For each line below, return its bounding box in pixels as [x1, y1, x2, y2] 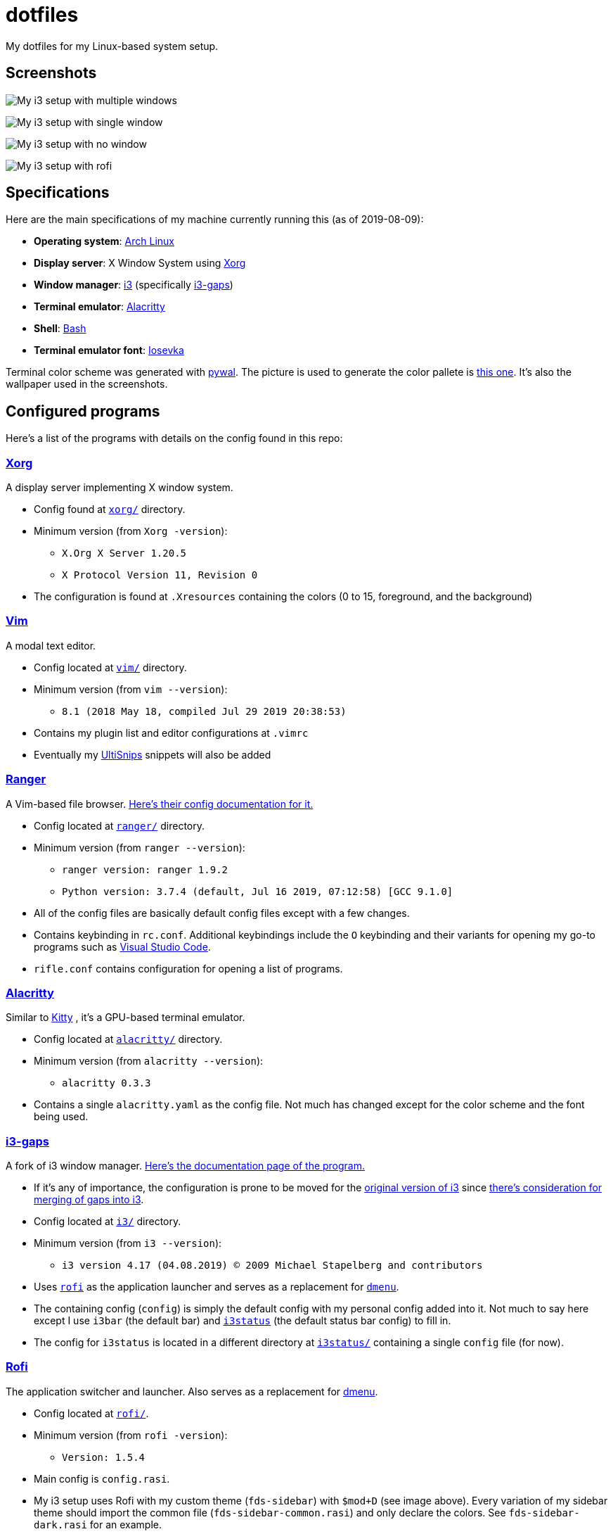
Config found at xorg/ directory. [34, 503, 186, 516]
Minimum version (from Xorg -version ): [34, 525, 228, 538]
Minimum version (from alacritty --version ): [34, 1055, 264, 1067]
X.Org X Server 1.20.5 [62, 547, 187, 559]
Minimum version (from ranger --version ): [34, 841, 245, 854]
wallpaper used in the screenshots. [6, 378, 168, 391]
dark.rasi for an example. [34, 1518, 162, 1530]
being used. [34, 1110, 89, 1123]
